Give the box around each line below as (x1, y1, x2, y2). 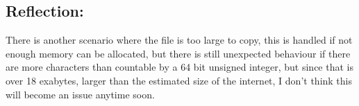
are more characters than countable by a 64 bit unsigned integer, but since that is (6, 60, 353, 74)
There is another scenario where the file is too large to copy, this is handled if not (6, 33, 353, 47)
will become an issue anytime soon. (6, 87, 155, 101)
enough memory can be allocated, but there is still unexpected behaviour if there (6, 46, 351, 60)
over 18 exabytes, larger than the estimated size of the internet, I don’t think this (6, 73, 353, 87)
